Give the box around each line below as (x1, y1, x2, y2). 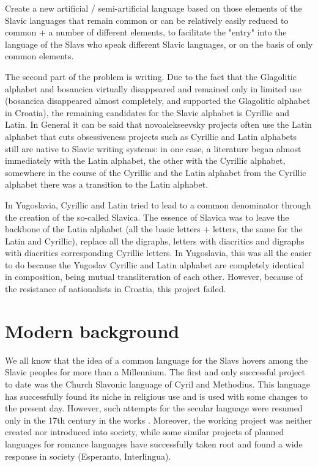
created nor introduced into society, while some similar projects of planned (5, 425, 284, 438)
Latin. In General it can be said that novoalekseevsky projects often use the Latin (5, 118, 312, 131)
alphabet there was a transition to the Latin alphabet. (5, 178, 209, 191)
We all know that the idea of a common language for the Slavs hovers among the (5, 353, 308, 366)
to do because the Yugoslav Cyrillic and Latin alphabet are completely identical (5, 258, 305, 271)
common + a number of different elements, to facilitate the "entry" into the (5, 26, 287, 39)
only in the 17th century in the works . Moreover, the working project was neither (5, 413, 312, 426)
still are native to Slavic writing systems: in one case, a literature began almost (5, 142, 301, 155)
